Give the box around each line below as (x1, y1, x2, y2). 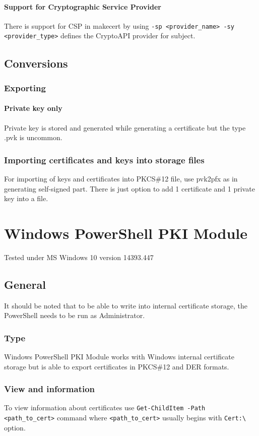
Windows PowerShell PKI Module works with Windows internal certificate (4, 351, 234, 362)
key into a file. (4, 193, 48, 204)
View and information (4, 383, 95, 395)
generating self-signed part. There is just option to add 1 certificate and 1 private (4, 183, 255, 194)
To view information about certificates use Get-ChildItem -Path (4, 402, 206, 413)
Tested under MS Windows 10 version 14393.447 (4, 252, 154, 262)
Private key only (4, 103, 62, 113)
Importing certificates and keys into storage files (4, 153, 205, 166)
